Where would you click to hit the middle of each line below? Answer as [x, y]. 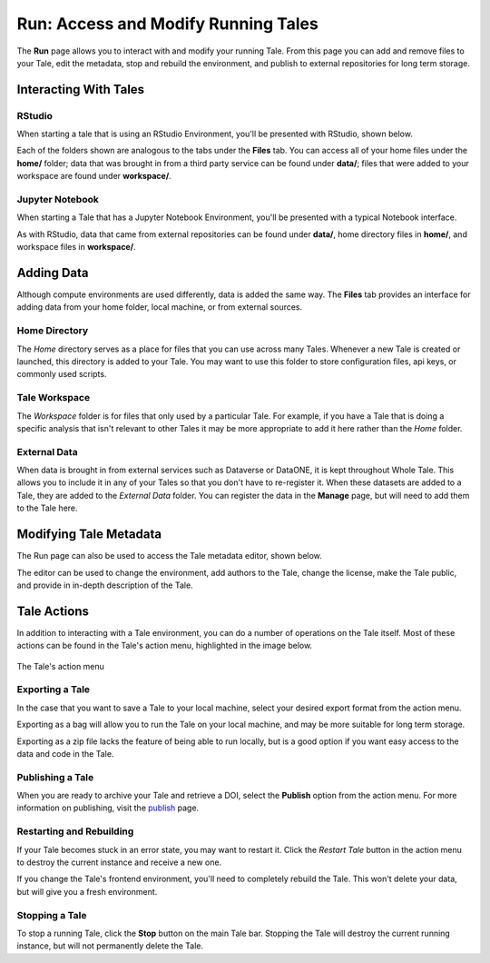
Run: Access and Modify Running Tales [168, 24]
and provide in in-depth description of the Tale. [105, 585]
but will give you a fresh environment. [87, 891]
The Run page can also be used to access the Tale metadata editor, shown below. [169, 556]
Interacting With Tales [81, 89]
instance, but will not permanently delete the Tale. [110, 946]
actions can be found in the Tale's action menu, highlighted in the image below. [165, 646]
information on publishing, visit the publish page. [108, 808]
